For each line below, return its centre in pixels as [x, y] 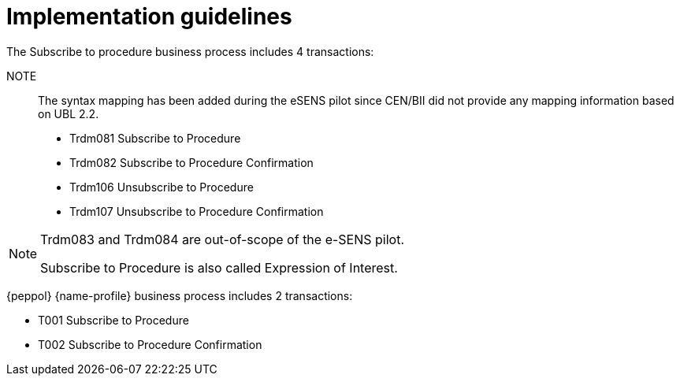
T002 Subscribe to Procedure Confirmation [150, 344]
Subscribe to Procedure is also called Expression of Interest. [219, 267]
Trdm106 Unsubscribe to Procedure [162, 187]
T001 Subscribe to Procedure [113, 320]
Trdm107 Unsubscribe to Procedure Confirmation [197, 211]
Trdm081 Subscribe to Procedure [155, 138]
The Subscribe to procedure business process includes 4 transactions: [190, 51]
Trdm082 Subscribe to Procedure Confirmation [191, 162]
